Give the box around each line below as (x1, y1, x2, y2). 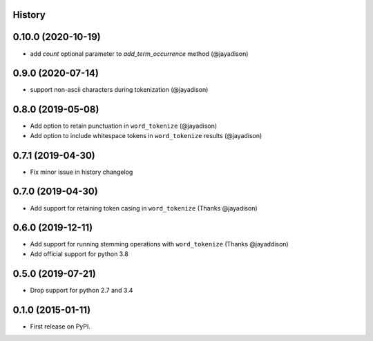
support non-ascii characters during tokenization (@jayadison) (30, 86, 209, 94)
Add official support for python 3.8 (30, 249, 129, 258)
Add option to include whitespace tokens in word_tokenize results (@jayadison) (30, 131, 262, 139)
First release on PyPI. (30, 322, 91, 331)
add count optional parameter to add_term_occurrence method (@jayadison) (30, 49, 249, 58)
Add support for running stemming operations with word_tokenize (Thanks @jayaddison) (30, 240, 289, 249)
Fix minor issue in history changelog (30, 168, 133, 176)
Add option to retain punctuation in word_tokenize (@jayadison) (30, 121, 218, 130)
